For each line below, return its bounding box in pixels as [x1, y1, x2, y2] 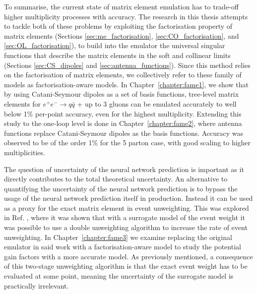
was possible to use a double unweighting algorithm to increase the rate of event [4, 222, 248, 233]
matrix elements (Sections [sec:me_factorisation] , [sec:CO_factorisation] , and [4, 30, 239, 41]
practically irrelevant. [4, 280, 69, 291]
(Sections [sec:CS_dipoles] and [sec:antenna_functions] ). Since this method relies [4, 59, 251, 70]
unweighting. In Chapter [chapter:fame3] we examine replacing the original [4, 232, 232, 242]
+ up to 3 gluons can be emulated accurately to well [77, 98, 237, 109]
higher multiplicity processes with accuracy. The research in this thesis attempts [4, 11, 248, 21]
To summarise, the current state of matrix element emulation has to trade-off [4, 1, 239, 11]
